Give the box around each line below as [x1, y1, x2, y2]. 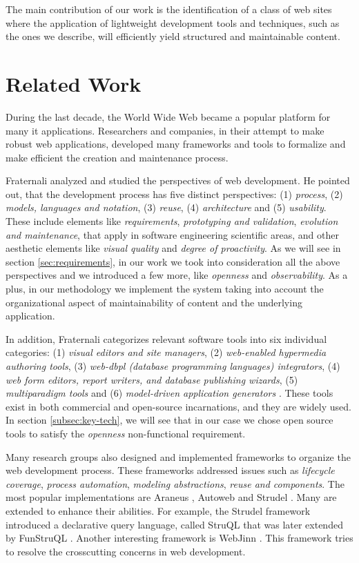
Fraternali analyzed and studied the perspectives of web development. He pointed [6, 173, 350, 188]
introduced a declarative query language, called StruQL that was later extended [6, 517, 343, 531]
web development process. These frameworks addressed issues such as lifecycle [6, 463, 335, 477]
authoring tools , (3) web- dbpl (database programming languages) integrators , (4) [6, 359, 340, 373]
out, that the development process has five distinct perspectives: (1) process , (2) [6, 186, 343, 201]
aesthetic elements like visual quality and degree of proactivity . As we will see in [6, 241, 341, 255]
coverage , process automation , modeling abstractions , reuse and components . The [6, 476, 345, 491]
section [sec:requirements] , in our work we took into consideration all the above [6, 254, 340, 268]
